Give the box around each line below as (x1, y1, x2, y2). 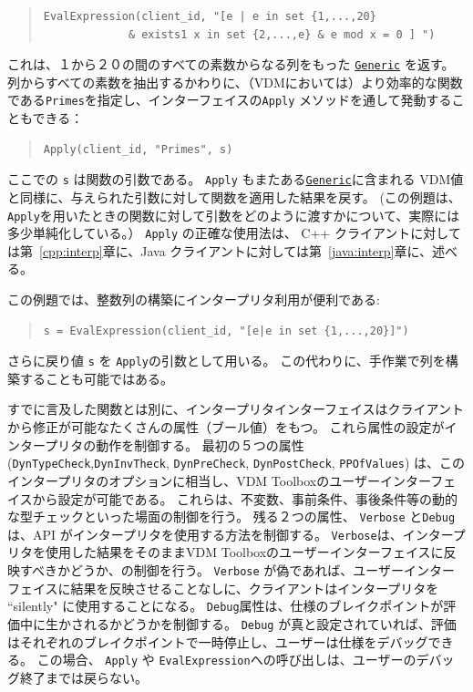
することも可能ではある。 (19, 368, 173, 387)
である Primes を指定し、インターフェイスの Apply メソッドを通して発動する (7, 90, 452, 109)
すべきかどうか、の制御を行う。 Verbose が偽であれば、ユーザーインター (19, 561, 455, 579)
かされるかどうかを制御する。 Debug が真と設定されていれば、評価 (57, 614, 457, 633)
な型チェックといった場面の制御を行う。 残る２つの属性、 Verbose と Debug (7, 507, 456, 526)
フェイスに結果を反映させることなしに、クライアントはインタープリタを (7, 578, 439, 597)
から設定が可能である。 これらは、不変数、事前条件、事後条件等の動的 (32, 489, 458, 508)
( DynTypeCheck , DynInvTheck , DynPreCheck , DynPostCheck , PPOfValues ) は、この (7, 453, 466, 472)
